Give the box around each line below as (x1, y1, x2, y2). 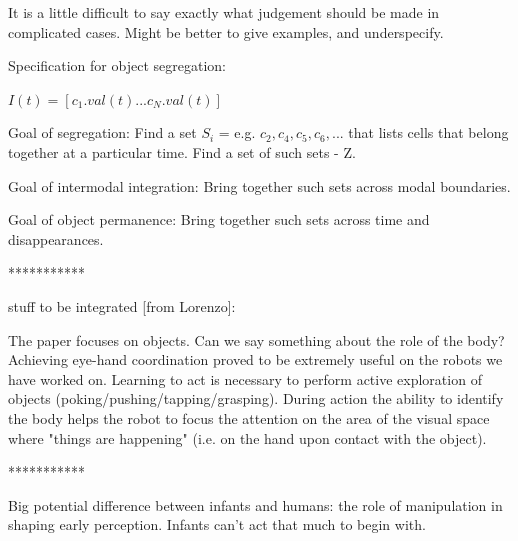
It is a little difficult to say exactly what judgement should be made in (8, 2, 440, 22)
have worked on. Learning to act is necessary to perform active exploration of (8, 368, 482, 389)
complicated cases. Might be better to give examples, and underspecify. (8, 21, 444, 42)
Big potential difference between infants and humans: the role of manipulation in (8, 494, 503, 515)
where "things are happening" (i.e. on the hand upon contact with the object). (8, 427, 487, 448)
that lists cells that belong (348, 122, 509, 143)
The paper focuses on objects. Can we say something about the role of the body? (8, 329, 505, 350)
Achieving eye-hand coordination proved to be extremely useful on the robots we (8, 349, 503, 370)
